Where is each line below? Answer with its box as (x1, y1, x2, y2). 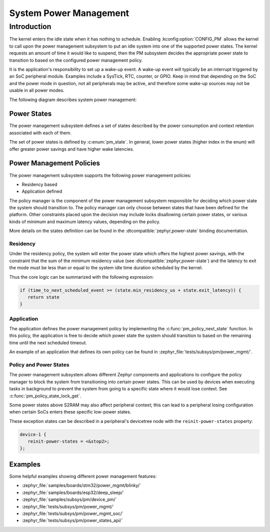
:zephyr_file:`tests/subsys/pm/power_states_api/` (21, 517, 123, 523)
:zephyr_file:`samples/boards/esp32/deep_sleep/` (21, 489, 124, 495)
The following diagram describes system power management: (9, 97, 137, 103)
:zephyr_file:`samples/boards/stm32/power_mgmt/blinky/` (21, 482, 141, 488)
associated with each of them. (9, 130, 72, 136)
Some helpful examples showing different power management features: (9, 473, 157, 479)
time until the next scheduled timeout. (9, 339, 87, 345)
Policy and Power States (9, 361, 69, 368)
